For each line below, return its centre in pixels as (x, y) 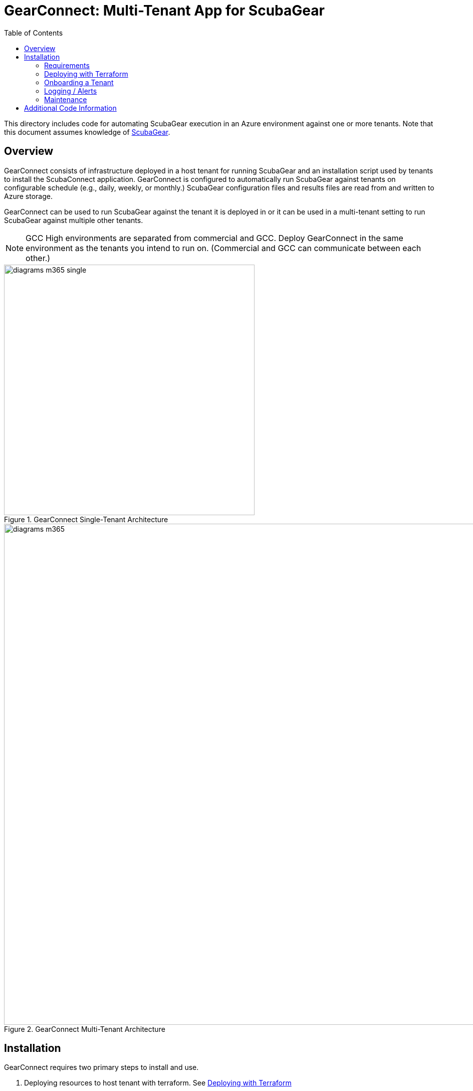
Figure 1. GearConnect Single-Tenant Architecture (86, 519)
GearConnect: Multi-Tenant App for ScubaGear (164, 11)
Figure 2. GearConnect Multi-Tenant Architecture (85, 1029)
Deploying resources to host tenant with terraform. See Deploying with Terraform (158, 1083)
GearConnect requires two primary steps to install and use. (101, 1067)
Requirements (67, 65)
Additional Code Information (70, 108)
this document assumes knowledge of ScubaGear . (87, 132)
